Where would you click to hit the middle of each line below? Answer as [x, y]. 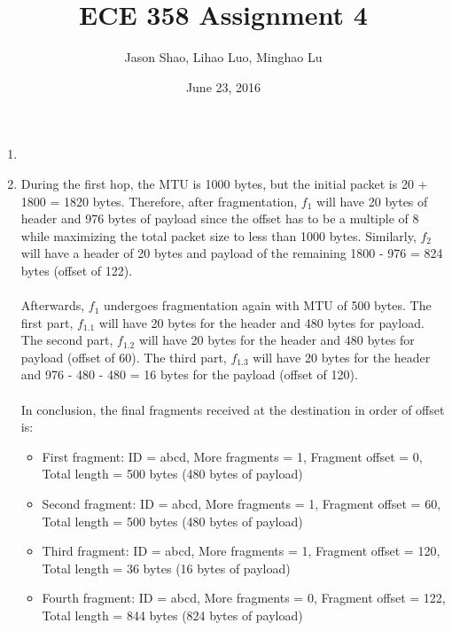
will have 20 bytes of [372, 201]
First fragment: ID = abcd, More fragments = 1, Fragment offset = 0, [232, 456]
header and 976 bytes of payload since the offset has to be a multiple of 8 [220, 218]
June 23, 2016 [223, 86]
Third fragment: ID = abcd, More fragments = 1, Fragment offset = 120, [241, 551]
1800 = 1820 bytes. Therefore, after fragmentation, [159, 201]
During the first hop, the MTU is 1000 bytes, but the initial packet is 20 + [224, 183]
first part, [47, 322]
